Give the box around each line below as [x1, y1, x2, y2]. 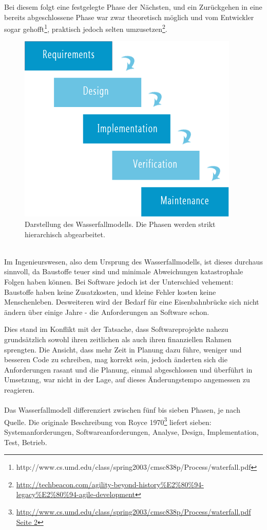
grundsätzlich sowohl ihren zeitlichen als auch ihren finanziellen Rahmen [4, 333, 232, 344]
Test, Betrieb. [4, 436, 47, 447]
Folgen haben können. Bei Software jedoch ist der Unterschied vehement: [4, 276, 234, 287]
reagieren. [4, 384, 35, 395]
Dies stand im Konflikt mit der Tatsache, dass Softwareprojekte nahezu [4, 324, 228, 334]
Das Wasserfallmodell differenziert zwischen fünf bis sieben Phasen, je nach [4, 404, 240, 415]
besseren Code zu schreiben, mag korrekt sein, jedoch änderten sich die [4, 354, 227, 365]
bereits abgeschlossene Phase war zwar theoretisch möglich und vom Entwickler [4, 11, 254, 22]
